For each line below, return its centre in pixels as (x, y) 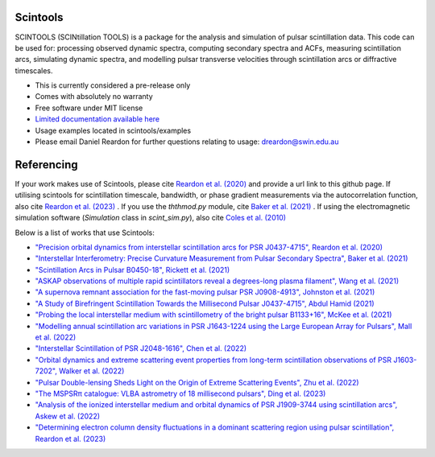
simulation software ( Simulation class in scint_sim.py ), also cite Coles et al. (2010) (150, 218)
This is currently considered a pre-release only (113, 85)
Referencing (46, 165)
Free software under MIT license (89, 108)
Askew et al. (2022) (68, 416)
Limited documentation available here (97, 119)
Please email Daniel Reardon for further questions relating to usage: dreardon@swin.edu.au (187, 142)
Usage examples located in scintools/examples (113, 130)
